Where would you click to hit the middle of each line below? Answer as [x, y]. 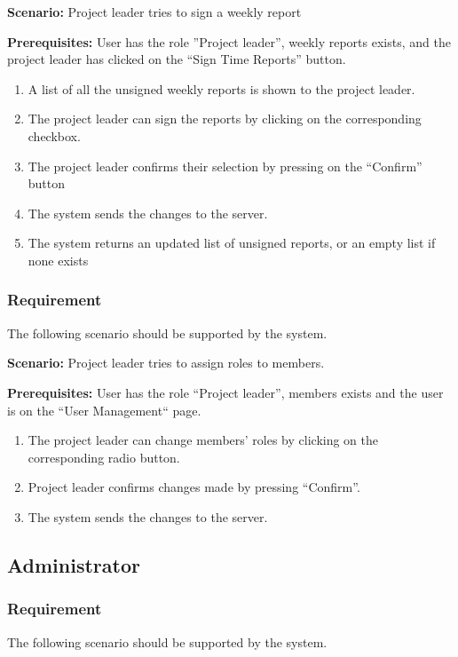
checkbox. [54, 135]
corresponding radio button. [104, 457]
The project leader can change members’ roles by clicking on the [203, 440]
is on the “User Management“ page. [104, 410]
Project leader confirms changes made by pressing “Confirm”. [194, 487]
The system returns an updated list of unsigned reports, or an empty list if [232, 243]
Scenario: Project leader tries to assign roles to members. [166, 363]
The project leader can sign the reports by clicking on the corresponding [225, 119]
